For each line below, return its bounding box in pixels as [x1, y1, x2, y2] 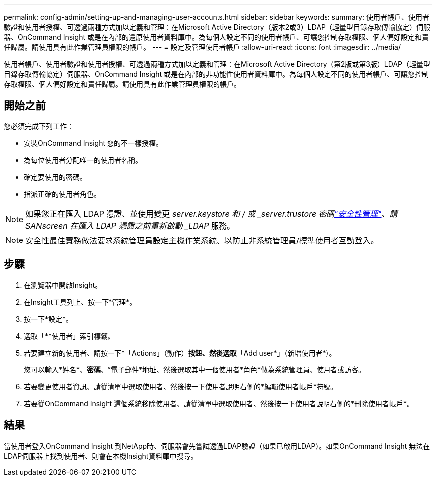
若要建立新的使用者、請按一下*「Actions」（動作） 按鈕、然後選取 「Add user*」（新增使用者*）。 [24, 348, 336, 357]
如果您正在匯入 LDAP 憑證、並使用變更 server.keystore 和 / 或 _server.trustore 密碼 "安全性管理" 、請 [25, 208, 398, 219]
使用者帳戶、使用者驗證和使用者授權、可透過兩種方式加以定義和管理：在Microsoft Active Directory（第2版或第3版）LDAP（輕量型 [4, 60, 431, 68]
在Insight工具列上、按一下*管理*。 [24, 297, 137, 306]
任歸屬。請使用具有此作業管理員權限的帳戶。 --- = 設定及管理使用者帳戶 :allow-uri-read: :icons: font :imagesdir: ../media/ [4, 43, 401, 51]
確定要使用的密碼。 [24, 172, 87, 181]
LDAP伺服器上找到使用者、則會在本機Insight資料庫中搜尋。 [4, 451, 198, 460]
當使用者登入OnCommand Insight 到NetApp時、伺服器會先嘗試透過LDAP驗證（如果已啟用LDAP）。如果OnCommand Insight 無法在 [4, 441, 430, 450]
